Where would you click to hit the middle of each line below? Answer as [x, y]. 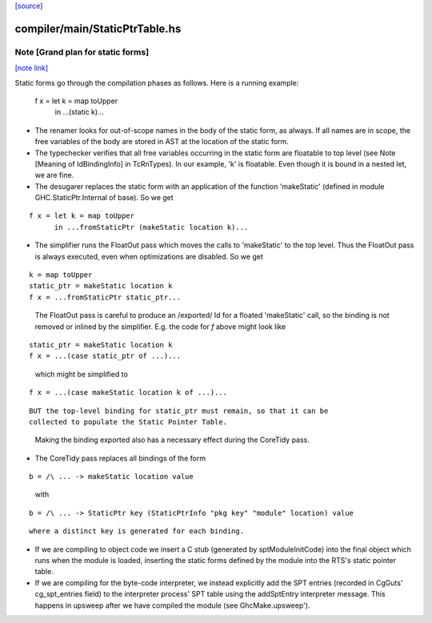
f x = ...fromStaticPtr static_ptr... [105, 297]
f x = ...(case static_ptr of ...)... [105, 356]
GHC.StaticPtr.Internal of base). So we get [104, 198]
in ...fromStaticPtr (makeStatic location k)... [151, 227]
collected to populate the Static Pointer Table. [128, 422]
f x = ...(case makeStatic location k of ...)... [128, 393]
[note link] [32, 68]
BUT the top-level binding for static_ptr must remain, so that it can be [179, 411]
